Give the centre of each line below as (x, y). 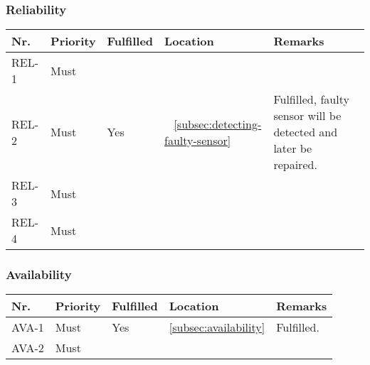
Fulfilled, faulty (311, 99)
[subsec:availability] (217, 327)
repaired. (295, 165)
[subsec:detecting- (218, 124)
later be (293, 148)
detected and (306, 132)
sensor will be (307, 116)
